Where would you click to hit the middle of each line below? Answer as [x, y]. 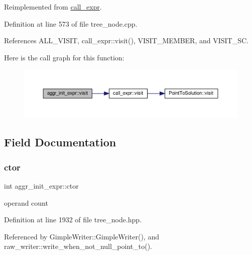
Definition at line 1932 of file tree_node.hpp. [73, 220]
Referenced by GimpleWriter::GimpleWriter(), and [82, 236]
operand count [26, 202]
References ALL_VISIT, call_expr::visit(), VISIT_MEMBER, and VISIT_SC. [126, 40]
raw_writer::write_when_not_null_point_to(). [78, 246]
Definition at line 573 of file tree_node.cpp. [71, 23]
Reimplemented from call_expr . [53, 7]
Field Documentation [60, 142]
